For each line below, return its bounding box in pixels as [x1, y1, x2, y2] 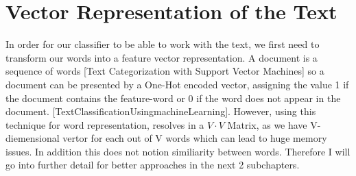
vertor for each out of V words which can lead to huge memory [62, 131, 327, 145]
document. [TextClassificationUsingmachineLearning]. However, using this [5, 104, 316, 118]
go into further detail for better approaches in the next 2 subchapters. [5, 158, 300, 172]
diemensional [5, 131, 60, 145]
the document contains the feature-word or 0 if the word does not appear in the [5, 90, 341, 105]
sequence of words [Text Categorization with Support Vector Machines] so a [5, 64, 324, 78]
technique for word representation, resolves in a [5, 117, 204, 131]
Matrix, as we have [227, 117, 307, 131]
